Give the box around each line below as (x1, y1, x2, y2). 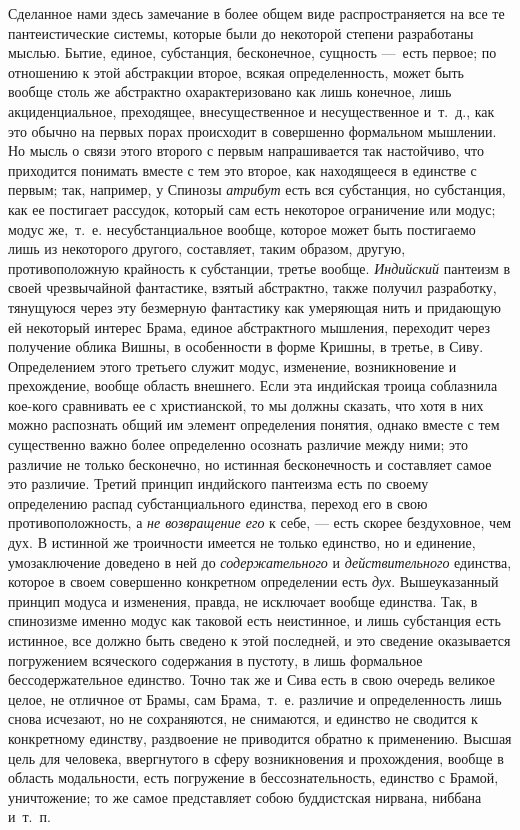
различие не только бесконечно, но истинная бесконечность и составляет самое (8, 453, 492, 474)
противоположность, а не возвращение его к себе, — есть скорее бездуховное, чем (8, 512, 512, 533)
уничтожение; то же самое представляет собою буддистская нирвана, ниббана (8, 786, 482, 807)
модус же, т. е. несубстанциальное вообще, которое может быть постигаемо (8, 218, 476, 239)
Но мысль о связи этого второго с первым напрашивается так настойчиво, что (8, 140, 484, 161)
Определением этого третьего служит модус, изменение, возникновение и (8, 355, 457, 376)
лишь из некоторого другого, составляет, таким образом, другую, (8, 238, 406, 259)
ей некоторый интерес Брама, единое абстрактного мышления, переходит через (8, 316, 491, 337)
